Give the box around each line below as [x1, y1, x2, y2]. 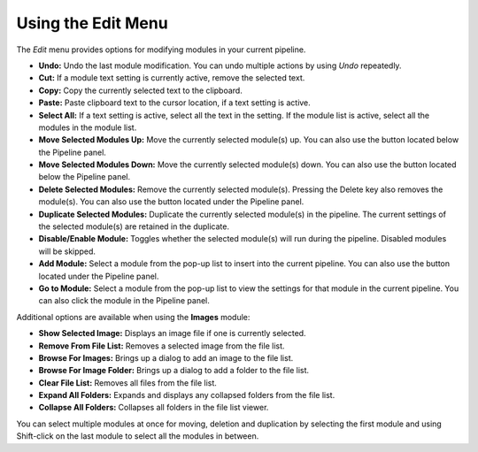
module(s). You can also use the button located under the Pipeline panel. [38, 196, 305, 207]
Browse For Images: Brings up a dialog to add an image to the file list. [38, 352, 294, 363]
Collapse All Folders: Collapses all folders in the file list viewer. [38, 402, 269, 413]
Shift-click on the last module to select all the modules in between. [16, 431, 259, 441]
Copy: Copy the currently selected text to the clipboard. [38, 85, 243, 96]
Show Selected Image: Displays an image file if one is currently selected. [38, 328, 306, 339]
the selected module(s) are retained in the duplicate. [38, 221, 230, 232]
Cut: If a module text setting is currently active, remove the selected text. [38, 73, 305, 83]
